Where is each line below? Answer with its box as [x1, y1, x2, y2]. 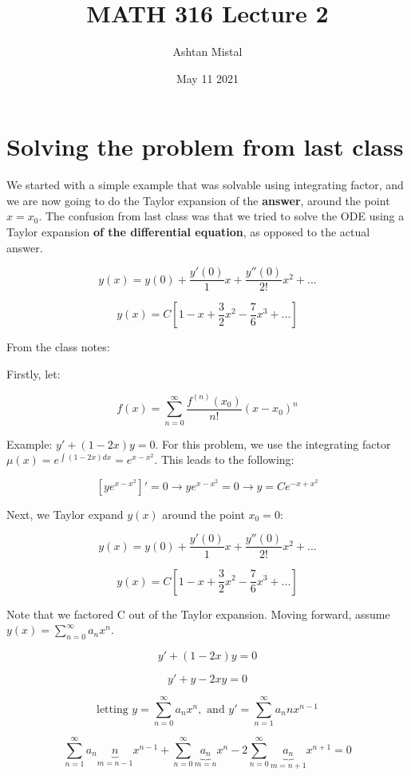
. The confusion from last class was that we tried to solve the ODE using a [38, 208, 405, 224]
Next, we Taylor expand [6, 505, 124, 522]
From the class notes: [6, 339, 110, 355]
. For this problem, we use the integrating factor [155, 435, 391, 452]
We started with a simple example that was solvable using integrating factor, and [6, 176, 404, 193]
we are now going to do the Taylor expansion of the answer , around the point [6, 192, 390, 208]
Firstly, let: [6, 365, 61, 382]
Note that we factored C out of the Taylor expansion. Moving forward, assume [6, 605, 390, 622]
